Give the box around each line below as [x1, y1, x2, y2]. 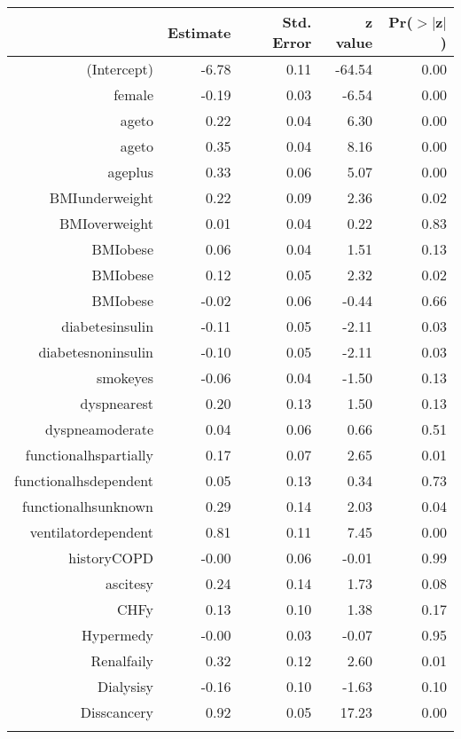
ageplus [107, 161, 154, 182]
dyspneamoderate [45, 419, 154, 439]
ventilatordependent [29, 522, 154, 542]
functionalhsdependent [14, 470, 154, 491]
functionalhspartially [25, 444, 154, 465]
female [113, 84, 154, 105]
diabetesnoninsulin [38, 342, 154, 362]
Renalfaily [90, 650, 154, 671]
